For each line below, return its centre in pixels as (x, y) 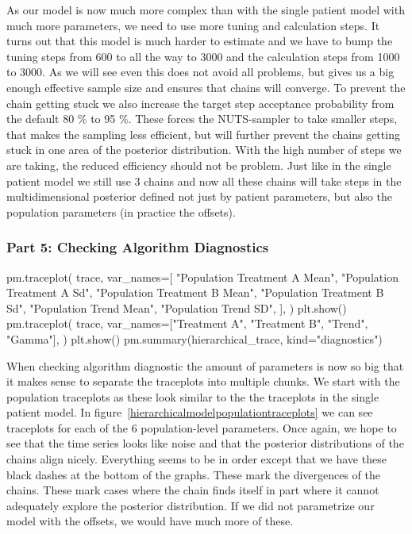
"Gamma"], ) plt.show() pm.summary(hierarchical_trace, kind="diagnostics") (194, 338)
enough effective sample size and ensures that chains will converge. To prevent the (206, 87)
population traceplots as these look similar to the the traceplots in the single (193, 396)
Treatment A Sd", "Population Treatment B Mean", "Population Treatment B (195, 292)
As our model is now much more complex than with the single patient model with (206, 10)
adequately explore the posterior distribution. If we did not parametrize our (191, 505)
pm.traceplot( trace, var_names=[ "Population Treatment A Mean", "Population (202, 277)
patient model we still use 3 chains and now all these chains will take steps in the (204, 181)
